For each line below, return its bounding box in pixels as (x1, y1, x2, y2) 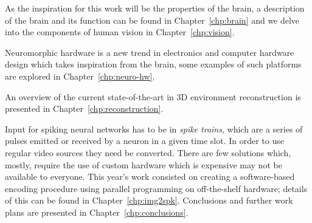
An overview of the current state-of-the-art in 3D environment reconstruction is (5, 90, 301, 103)
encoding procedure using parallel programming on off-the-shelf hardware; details (5, 182, 308, 194)
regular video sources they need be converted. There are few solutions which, (5, 146, 291, 159)
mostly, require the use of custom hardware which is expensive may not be (5, 158, 282, 171)
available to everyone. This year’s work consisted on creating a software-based (5, 170, 295, 183)
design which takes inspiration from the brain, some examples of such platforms (5, 58, 302, 70)
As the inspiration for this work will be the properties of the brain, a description (5, 2, 305, 14)
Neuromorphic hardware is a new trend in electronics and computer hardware (5, 46, 294, 58)
